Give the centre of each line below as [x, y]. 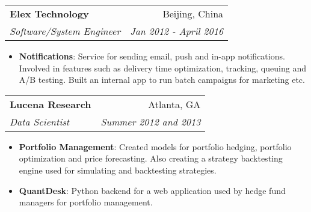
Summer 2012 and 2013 [151, 121]
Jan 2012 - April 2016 [177, 31]
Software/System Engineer [65, 31]
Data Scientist [40, 121]
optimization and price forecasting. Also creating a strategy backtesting [151, 158]
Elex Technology [49, 14]
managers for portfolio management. [86, 202]
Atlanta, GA [174, 104]
